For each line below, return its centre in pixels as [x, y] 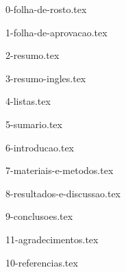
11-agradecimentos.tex [52, 239]
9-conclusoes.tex [39, 216]
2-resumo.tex [33, 55]
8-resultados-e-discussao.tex [63, 193]
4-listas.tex [28, 101]
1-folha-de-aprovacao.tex [56, 32]
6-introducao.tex [40, 147]
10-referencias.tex [42, 262]
